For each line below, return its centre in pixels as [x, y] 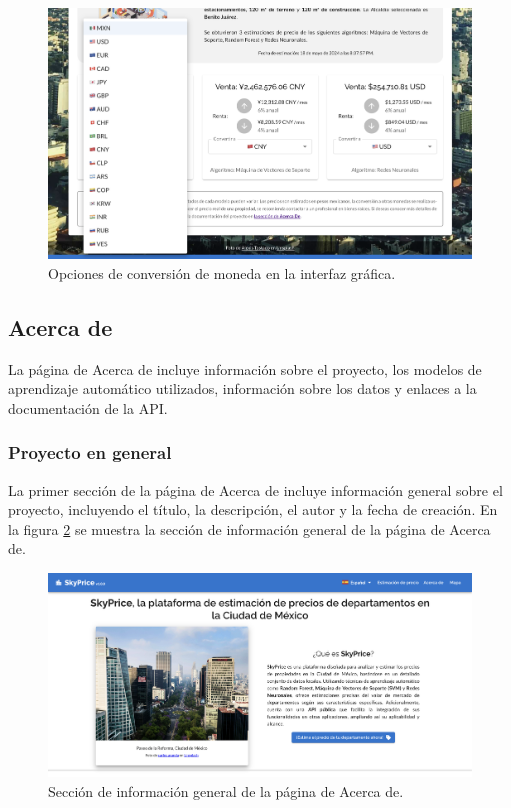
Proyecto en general [90, 452]
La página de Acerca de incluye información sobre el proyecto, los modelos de [245, 368]
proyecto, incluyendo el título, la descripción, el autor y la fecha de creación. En [253, 509]
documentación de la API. [88, 407]
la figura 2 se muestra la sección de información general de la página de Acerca [249, 528]
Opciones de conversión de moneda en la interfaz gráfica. [222, 272]
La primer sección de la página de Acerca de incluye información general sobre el [255, 489]
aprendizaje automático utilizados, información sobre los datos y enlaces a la [242, 388]
